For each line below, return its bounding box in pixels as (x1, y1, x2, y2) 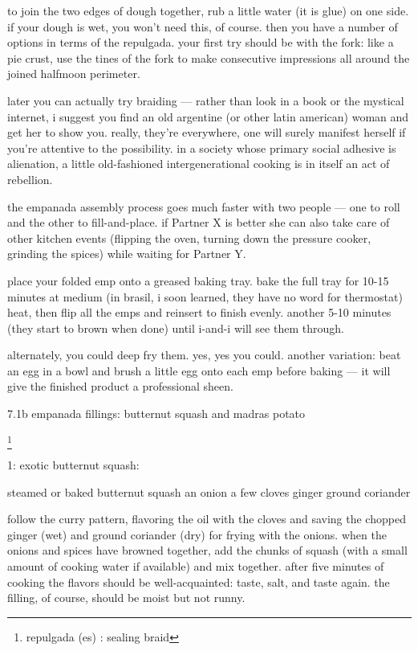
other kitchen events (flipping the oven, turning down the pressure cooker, (7, 229, 371, 246)
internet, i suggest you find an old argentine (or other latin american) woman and (7, 108, 409, 125)
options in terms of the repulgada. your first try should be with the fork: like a (7, 34, 394, 51)
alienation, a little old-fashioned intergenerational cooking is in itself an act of (7, 155, 390, 172)
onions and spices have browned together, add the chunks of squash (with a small (7, 542, 408, 559)
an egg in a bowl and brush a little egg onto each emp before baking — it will (7, 362, 391, 379)
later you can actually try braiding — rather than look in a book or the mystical (7, 92, 404, 108)
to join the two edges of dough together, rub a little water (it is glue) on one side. (7, 2, 409, 18)
